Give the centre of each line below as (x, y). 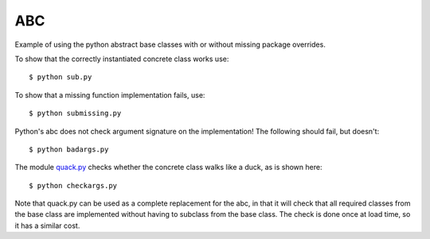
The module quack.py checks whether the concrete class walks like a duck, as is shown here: (168, 168)
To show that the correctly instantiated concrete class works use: (122, 59)
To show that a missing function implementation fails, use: (110, 94)
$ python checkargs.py (73, 185)
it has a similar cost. (47, 226)
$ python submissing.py (75, 114)
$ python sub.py (61, 77)
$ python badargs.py (69, 149)
